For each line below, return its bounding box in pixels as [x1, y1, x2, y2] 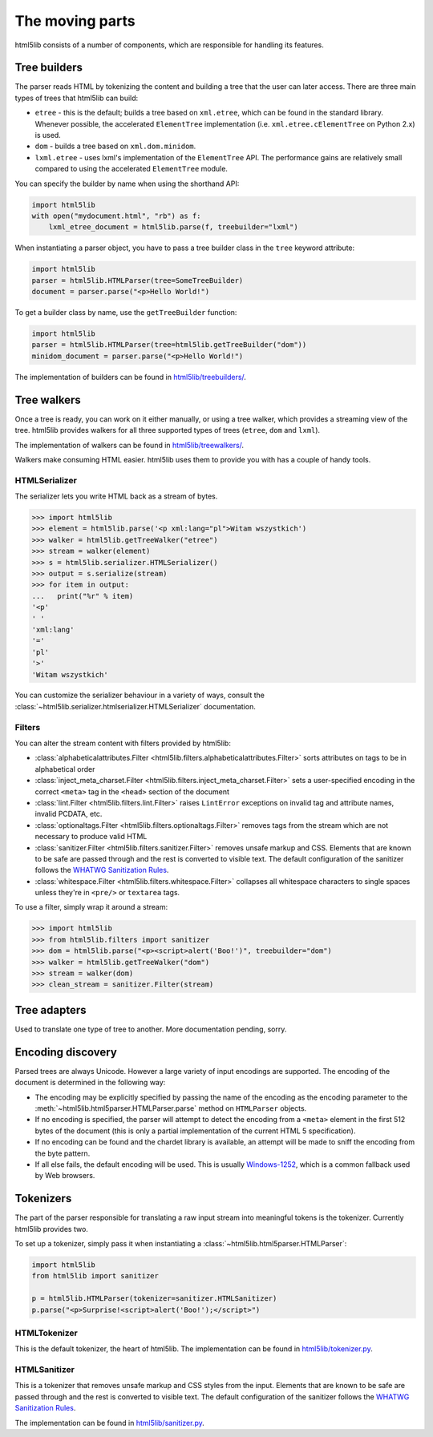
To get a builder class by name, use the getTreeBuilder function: [14, 308, 237, 317]
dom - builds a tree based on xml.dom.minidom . [34, 141, 196, 151]
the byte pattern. [34, 1148, 91, 1158]
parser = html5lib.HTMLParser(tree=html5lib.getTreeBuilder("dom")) [31, 341, 307, 349]
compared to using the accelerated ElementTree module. [34, 164, 229, 174]
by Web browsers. [34, 1171, 95, 1181]
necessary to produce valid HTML [34, 832, 148, 842]
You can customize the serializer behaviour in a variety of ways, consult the [14, 690, 265, 700]
